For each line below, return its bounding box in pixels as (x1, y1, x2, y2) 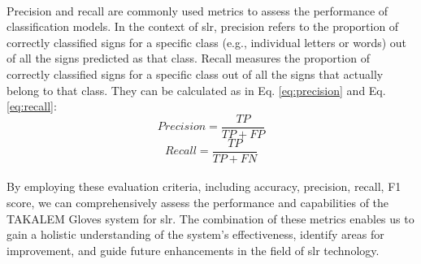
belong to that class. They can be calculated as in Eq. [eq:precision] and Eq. (7, 81, 386, 98)
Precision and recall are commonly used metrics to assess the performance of (7, 2, 388, 19)
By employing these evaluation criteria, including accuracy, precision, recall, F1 (7, 178, 401, 195)
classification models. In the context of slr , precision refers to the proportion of (7, 18, 399, 35)
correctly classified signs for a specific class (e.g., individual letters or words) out (7, 33, 407, 50)
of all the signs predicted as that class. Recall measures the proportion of (7, 50, 370, 67)
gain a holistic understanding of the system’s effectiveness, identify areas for (7, 226, 384, 243)
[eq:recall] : (7, 97, 57, 115)
